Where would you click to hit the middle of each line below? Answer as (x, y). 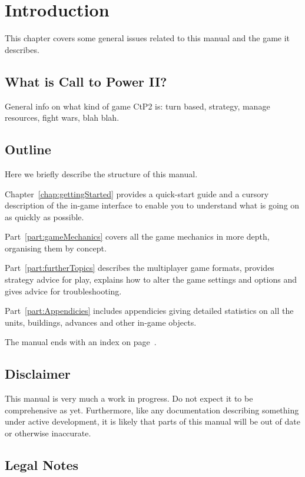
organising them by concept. (56, 248)
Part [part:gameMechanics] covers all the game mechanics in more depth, (137, 236)
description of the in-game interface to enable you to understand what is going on (152, 205)
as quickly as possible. (44, 216)
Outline (28, 149)
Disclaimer (38, 374)
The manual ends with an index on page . (81, 342)
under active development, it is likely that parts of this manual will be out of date (152, 421)
